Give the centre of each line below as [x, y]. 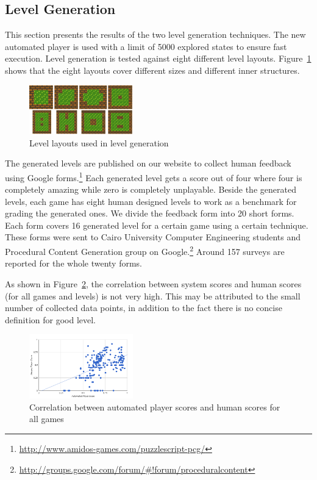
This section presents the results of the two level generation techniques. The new [155, 34]
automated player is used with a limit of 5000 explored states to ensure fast [146, 46]
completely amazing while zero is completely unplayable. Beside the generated [151, 189]
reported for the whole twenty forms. [74, 263]
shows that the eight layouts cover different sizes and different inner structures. [152, 70]
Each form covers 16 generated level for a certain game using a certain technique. [157, 225]
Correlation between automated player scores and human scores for [155, 407]
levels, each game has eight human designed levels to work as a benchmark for [151, 201]
